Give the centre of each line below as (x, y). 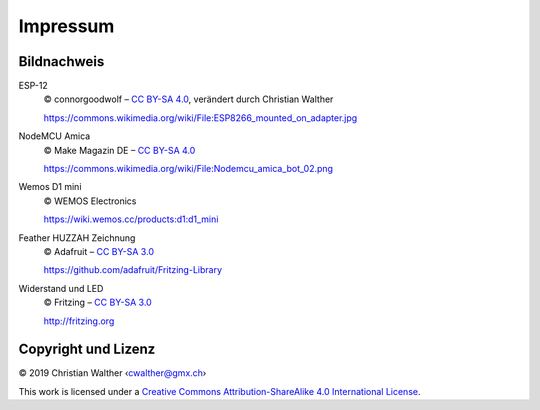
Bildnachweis (61, 61)
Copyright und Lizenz (87, 349)
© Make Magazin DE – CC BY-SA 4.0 (119, 150)
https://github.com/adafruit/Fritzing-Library (133, 270)
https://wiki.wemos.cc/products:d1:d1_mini (131, 219)
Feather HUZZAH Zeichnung (77, 237)
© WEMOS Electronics (90, 201)
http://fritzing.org (79, 321)
